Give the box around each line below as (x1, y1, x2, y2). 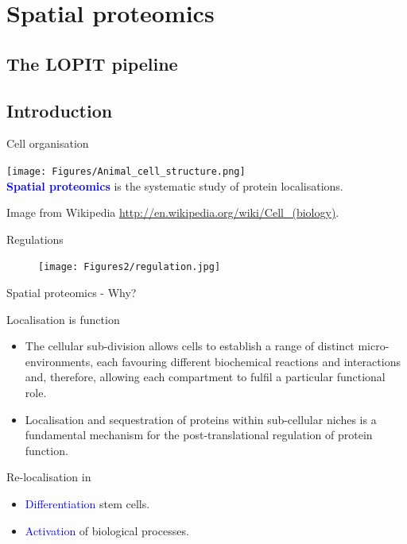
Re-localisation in (6, 469, 91, 485)
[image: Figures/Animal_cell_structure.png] (6, 165, 246, 177)
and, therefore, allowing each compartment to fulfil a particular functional (25, 368, 386, 385)
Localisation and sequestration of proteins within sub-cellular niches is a (25, 411, 377, 427)
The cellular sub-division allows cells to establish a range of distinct (25, 338, 355, 354)
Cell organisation (6, 135, 89, 152)
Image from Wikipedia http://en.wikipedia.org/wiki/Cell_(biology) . (6, 204, 339, 221)
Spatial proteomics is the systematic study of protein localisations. (6, 177, 343, 194)
